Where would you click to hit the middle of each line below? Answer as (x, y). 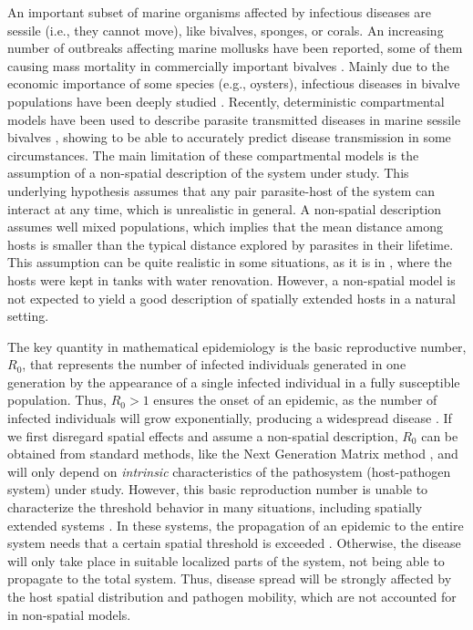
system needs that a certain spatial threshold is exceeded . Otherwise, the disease (234, 543)
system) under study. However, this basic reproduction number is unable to (218, 489)
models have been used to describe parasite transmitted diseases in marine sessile (234, 119)
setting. (28, 316)
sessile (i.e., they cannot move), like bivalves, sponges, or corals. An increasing (226, 30)
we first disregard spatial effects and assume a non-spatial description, (203, 435)
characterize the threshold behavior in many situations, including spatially (215, 507)
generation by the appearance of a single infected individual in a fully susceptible (234, 382)
